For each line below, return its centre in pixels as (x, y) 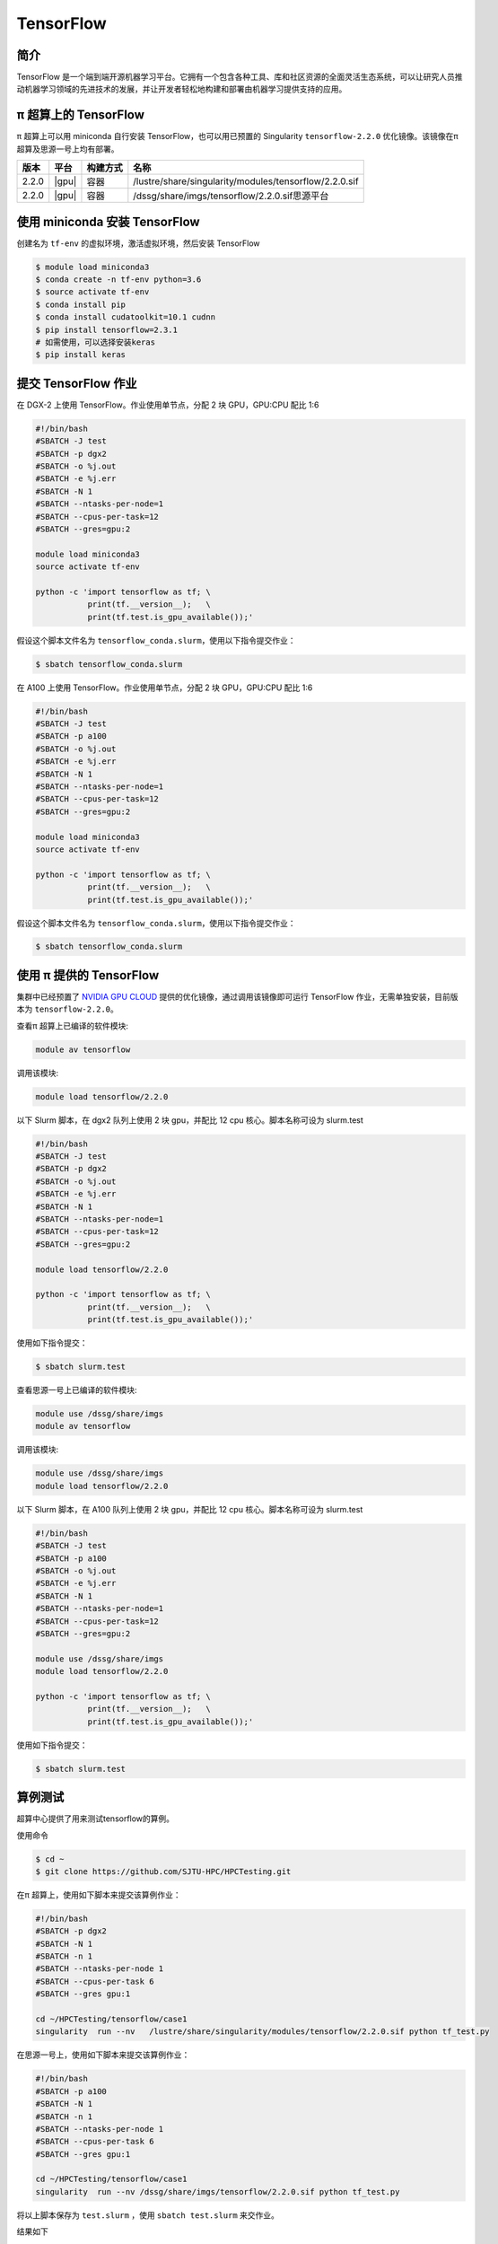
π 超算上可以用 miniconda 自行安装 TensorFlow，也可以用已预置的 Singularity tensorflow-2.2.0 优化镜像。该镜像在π (237, 136)
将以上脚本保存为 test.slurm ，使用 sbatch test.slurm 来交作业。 (148, 2215)
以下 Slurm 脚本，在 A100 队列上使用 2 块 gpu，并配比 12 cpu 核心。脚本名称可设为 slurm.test (190, 1509)
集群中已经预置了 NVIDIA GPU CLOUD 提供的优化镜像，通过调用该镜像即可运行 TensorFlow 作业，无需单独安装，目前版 (237, 996)
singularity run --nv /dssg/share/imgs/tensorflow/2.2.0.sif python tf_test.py (218, 2191)
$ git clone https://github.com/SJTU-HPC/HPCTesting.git (163, 1871)
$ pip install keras (80, 355)
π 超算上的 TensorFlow (81, 115)
